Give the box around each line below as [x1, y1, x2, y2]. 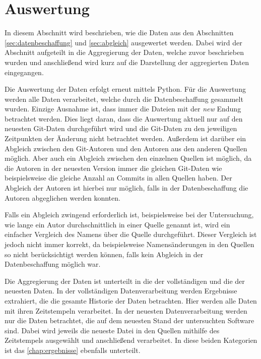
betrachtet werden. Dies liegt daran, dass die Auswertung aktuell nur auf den [5, 113, 243, 124]
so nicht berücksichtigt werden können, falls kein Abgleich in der [5, 249, 204, 259]
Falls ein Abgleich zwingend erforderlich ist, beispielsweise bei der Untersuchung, [5, 209, 254, 220]
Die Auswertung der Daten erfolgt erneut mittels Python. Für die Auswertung [5, 84, 246, 94]
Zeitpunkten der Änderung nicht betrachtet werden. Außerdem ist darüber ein [5, 133, 246, 144]
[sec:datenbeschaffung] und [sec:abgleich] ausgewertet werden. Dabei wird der [5, 37, 242, 47]
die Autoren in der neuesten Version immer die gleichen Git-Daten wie [5, 162, 222, 173]
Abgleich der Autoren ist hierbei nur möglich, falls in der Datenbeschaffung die [5, 183, 248, 193]
